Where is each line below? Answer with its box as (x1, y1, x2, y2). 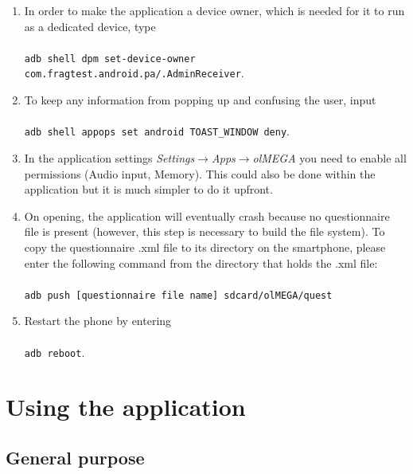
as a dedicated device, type (24, 18, 156, 34)
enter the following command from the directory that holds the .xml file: (24, 254, 378, 271)
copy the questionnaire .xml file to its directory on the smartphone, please (24, 238, 386, 255)
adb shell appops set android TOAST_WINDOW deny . (24, 123, 290, 139)
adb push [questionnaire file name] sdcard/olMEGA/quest (24, 289, 333, 301)
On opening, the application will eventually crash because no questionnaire (24, 207, 390, 224)
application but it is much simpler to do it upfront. (24, 181, 273, 198)
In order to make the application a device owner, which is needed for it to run (24, 2, 405, 18)
